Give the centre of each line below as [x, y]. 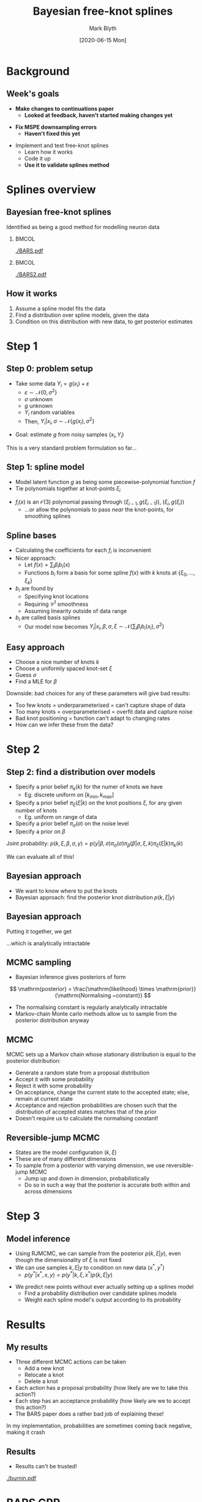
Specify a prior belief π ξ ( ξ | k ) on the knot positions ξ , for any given [99, 803]
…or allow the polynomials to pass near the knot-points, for [99, 510]
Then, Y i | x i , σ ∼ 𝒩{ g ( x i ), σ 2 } [59, 421]
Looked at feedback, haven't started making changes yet [99, 115]
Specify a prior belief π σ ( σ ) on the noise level [72, 824]
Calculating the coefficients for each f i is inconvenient [83, 551]
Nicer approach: [36, 558]
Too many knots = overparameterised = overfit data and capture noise [104, 711]
